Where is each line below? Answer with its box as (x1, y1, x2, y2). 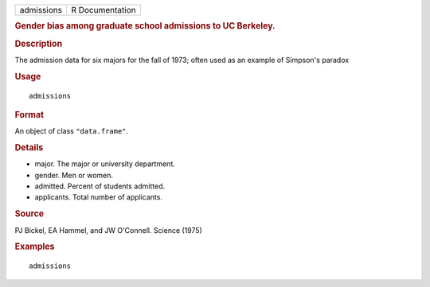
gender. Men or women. (34, 170, 114, 180)
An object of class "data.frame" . (14, 126, 129, 136)
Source (14, 208, 45, 219)
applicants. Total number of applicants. (34, 192, 163, 202)
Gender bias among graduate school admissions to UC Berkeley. (14, 21, 276, 32)
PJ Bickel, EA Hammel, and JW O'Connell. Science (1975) (14, 225, 202, 235)
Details (14, 142, 44, 153)
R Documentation (71, 5, 136, 15)
